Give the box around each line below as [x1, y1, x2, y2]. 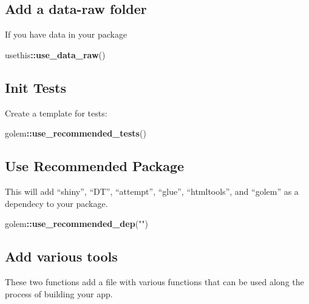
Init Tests [5, 78, 67, 96]
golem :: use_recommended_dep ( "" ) [5, 217, 149, 230]
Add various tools [5, 247, 118, 266]
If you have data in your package [5, 28, 127, 41]
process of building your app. [5, 287, 113, 300]
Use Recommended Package [5, 157, 185, 175]
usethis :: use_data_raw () [5, 48, 106, 61]
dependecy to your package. [5, 197, 108, 209]
